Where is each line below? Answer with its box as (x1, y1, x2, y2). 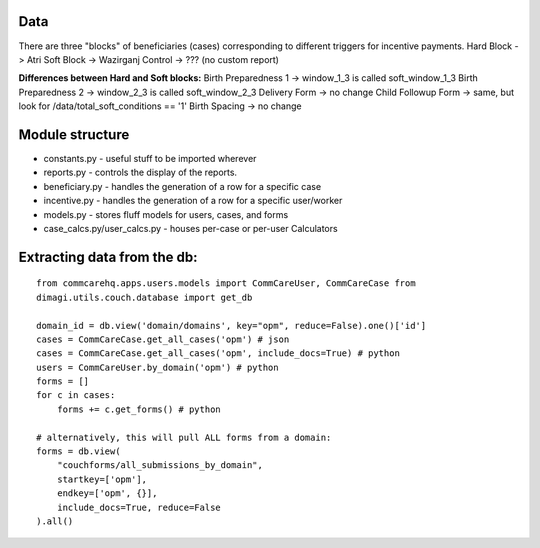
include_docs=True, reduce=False (56, 501, 222, 513)
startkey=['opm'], (56, 473, 148, 485)
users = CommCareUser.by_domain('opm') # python (36, 361, 279, 373)
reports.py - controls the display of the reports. (43, 166, 238, 179)
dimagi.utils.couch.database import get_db (36, 291, 253, 303)
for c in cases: (36, 390, 116, 401)
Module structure (18, 126, 130, 143)
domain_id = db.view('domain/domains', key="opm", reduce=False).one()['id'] (36, 320, 427, 331)
